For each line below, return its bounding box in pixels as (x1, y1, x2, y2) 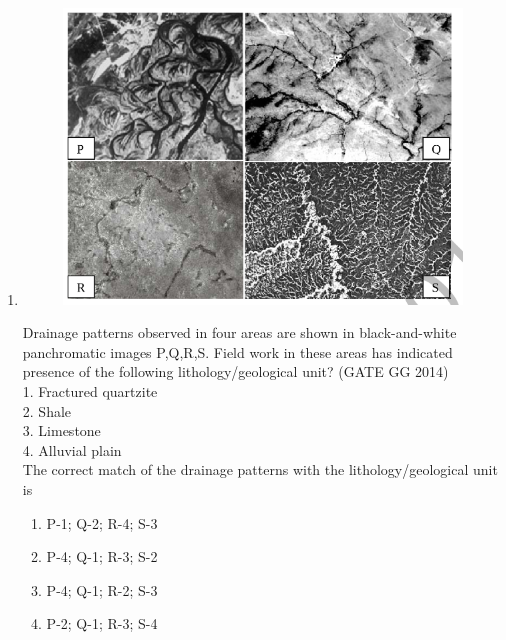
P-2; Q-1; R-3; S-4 (46, 613, 158, 634)
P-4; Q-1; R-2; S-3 (46, 579, 158, 600)
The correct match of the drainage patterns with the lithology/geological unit (22, 459, 498, 480)
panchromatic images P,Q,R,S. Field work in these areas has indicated (22, 341, 453, 362)
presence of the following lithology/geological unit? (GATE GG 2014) (22, 361, 449, 382)
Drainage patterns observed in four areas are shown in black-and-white (22, 322, 457, 343)
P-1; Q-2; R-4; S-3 (46, 512, 158, 533)
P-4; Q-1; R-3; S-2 (46, 546, 158, 567)
